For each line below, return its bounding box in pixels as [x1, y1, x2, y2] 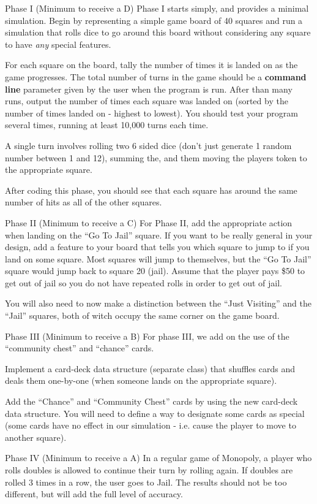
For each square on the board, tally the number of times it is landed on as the [5, 58, 298, 71]
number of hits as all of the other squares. [5, 196, 162, 208]
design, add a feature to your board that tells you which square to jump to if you [5, 240, 310, 253]
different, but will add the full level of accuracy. [5, 487, 183, 500]
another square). [5, 430, 67, 443]
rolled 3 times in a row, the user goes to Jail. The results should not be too [5, 475, 287, 488]
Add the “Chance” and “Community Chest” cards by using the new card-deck [5, 395, 298, 408]
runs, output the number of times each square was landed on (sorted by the [5, 94, 288, 107]
